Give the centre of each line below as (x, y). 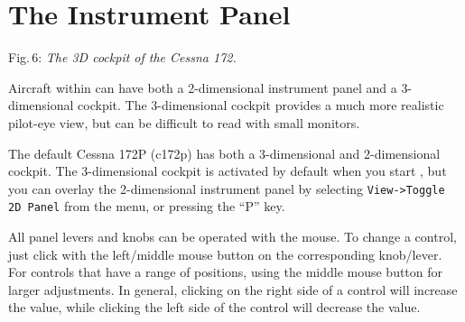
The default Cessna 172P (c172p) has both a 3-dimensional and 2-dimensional (224, 153)
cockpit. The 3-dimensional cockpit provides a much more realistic (261, 105)
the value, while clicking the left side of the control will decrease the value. (214, 307)
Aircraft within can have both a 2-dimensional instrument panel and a (203, 87)
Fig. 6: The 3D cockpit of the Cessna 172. (122, 57)
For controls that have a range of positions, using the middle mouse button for (226, 272)
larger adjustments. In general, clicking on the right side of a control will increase (233, 289)
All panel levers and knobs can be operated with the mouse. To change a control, (232, 236)
